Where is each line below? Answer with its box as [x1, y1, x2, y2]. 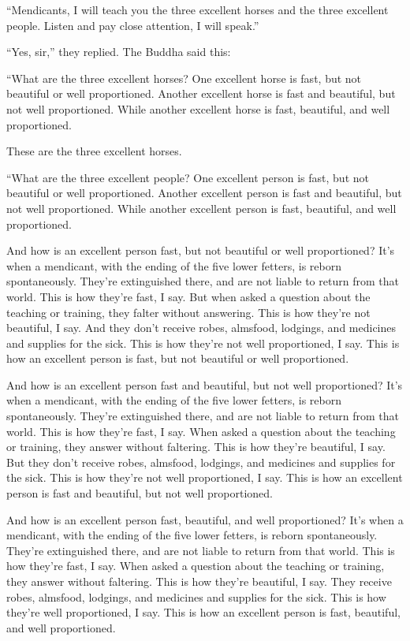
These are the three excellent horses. [6, 143, 182, 159]
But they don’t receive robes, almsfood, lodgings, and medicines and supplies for [6, 453, 396, 470]
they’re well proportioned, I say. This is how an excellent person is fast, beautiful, [6, 604, 401, 621]
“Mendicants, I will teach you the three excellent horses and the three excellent [6, 2, 389, 17]
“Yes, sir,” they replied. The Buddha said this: [6, 43, 231, 60]
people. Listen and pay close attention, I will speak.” [6, 17, 259, 33]
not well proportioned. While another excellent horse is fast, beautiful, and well [6, 100, 390, 117]
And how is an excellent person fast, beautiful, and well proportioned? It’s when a [6, 511, 404, 527]
